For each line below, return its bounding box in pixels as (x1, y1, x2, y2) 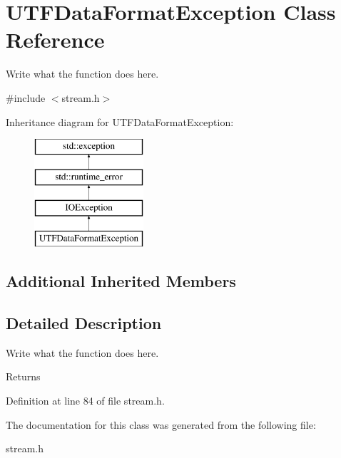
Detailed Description (6, 312, 162, 334)
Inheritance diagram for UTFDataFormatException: (6, 114, 234, 129)
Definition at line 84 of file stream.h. (6, 393, 165, 408)
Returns (6, 369, 41, 384)
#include (6, 90, 46, 105)
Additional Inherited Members (6, 270, 236, 292)
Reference (6, 25, 105, 54)
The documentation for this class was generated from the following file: (6, 417, 316, 432)
